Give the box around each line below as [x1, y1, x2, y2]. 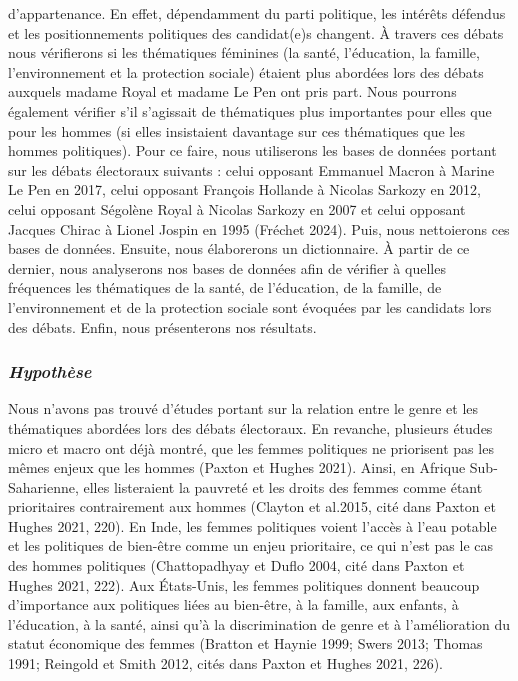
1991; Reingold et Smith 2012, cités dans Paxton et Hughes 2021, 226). [8, 653, 443, 674]
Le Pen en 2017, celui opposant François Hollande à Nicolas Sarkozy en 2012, [8, 179, 481, 200]
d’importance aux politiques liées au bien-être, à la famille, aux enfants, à [8, 594, 459, 615]
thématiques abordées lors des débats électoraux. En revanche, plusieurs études [8, 417, 493, 438]
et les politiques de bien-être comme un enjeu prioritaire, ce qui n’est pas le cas [8, 535, 494, 556]
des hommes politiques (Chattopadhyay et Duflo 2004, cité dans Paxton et [8, 555, 465, 576]
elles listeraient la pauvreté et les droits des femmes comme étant [83, 476, 483, 497]
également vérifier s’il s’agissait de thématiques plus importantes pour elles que [8, 100, 492, 121]
